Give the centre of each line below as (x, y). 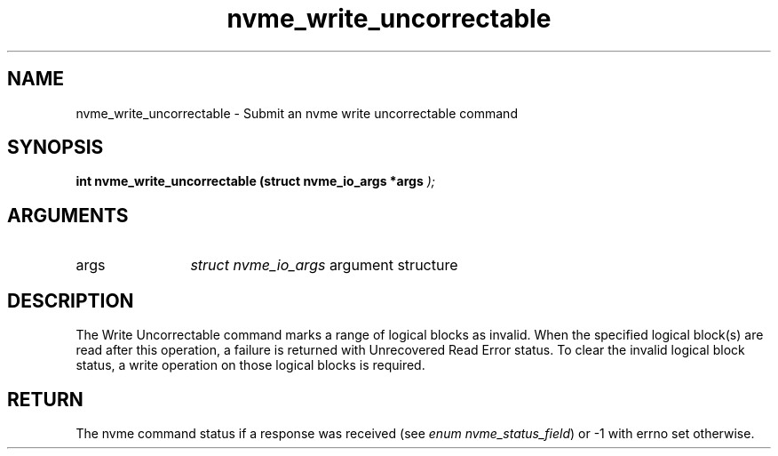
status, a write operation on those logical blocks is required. (250, 365)
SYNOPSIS (56, 148)
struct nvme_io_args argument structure (324, 265)
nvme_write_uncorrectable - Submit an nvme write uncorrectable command (297, 113)
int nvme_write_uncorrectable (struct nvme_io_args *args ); (256, 181)
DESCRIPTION (71, 300)
